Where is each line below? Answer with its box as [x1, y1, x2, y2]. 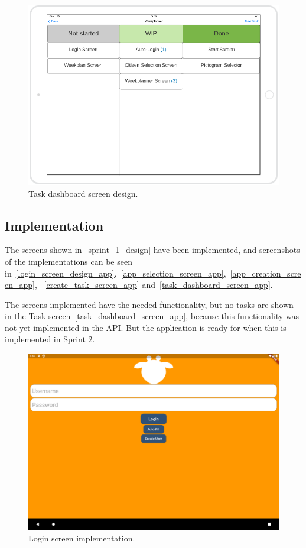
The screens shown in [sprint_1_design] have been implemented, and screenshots [5, 244, 300, 256]
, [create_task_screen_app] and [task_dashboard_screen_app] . [34, 278, 273, 291]
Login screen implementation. [28, 531, 135, 544]
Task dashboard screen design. [28, 187, 138, 199]
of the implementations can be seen [5, 255, 132, 267]
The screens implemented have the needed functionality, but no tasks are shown [5, 298, 294, 310]
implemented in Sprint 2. [5, 333, 95, 345]
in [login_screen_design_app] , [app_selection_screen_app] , [5, 267, 226, 279]
